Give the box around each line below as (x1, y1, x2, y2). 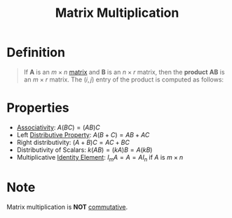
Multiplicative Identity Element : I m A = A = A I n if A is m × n (16, 153, 184, 163)
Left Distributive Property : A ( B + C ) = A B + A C (16, 130, 150, 139)
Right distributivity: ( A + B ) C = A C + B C (16, 138, 130, 146)
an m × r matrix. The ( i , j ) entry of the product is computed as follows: (23, 75, 224, 84)
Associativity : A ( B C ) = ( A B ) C (16, 123, 101, 132)
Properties (6, 100, 69, 116)
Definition (6, 44, 66, 60)
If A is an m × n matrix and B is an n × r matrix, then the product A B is (23, 68, 225, 76)
